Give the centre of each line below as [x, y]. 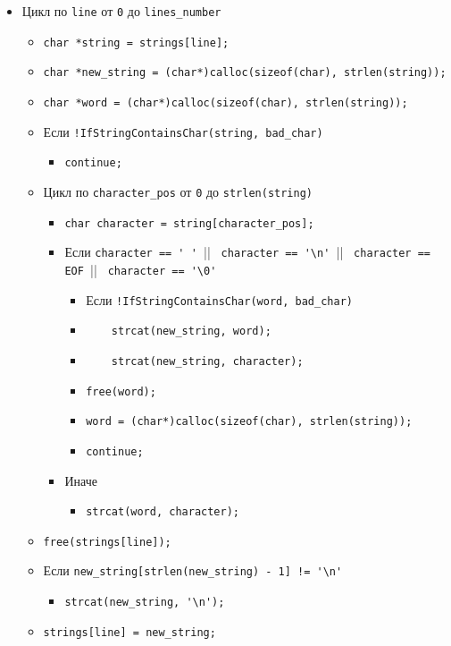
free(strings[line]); [107, 542]
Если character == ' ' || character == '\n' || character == [248, 252]
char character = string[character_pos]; [189, 223]
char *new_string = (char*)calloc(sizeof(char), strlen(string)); [245, 73]
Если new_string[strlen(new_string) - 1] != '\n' [193, 570]
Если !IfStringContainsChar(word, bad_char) [219, 299]
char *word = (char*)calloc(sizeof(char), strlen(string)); [225, 102]
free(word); [121, 391]
